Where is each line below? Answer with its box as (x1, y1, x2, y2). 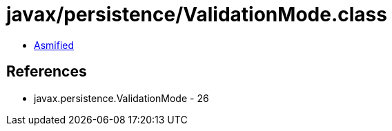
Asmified (34, 39, 75, 51)
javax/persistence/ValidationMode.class (6, 3, 387, 26)
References (6, 63, 87, 81)
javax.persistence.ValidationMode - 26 (34, 92, 209, 104)
